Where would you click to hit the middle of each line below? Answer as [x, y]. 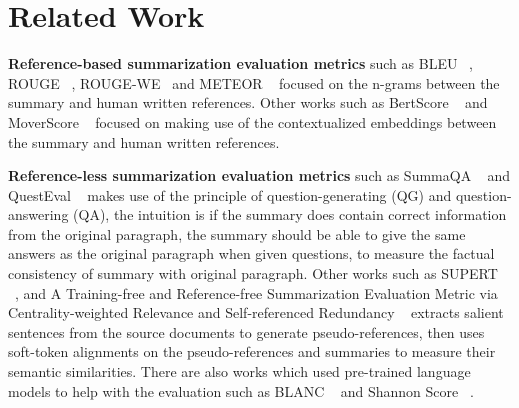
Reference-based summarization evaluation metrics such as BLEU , [241, 63]
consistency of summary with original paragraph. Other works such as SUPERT [253, 273]
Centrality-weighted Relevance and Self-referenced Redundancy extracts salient [256, 312]
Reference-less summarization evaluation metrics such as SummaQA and [259, 175]
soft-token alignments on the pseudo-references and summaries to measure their [252, 351]
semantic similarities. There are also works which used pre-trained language [239, 371]
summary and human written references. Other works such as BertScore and [248, 102]
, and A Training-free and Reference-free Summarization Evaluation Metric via [256, 292]
